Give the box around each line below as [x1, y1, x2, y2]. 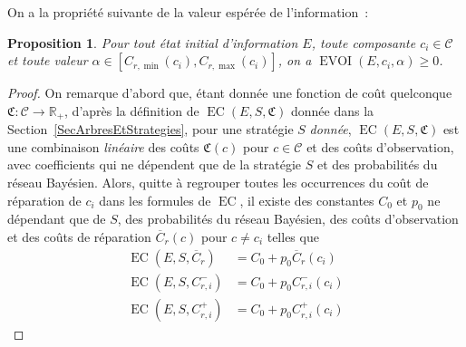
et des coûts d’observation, [306, 137, 454, 156]
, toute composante [311, 33, 416, 52]
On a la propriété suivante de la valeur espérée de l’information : [7, 3, 369, 21]
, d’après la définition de [64, 101, 199, 120]
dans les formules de [99, 190, 211, 209]
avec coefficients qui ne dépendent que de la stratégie [7, 155, 302, 174]
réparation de [7, 190, 82, 209]
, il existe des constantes [239, 190, 374, 209]
